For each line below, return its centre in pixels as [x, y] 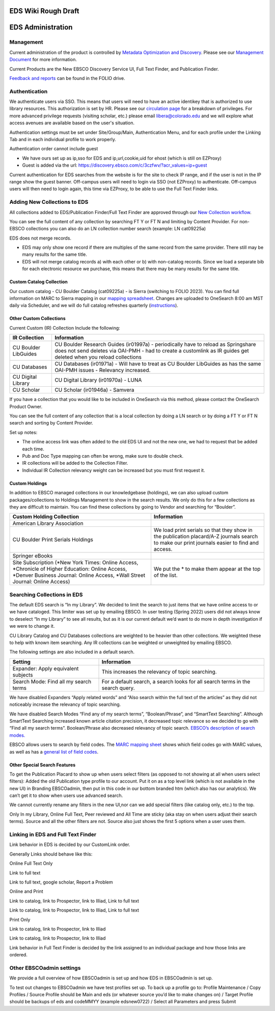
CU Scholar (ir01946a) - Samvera [94, 390]
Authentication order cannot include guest [54, 149]
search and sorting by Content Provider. [51, 423]
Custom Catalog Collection [39, 282]
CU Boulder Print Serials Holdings [53, 540]
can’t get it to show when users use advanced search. [66, 795]
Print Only [20, 919]
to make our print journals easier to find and [206, 543]
